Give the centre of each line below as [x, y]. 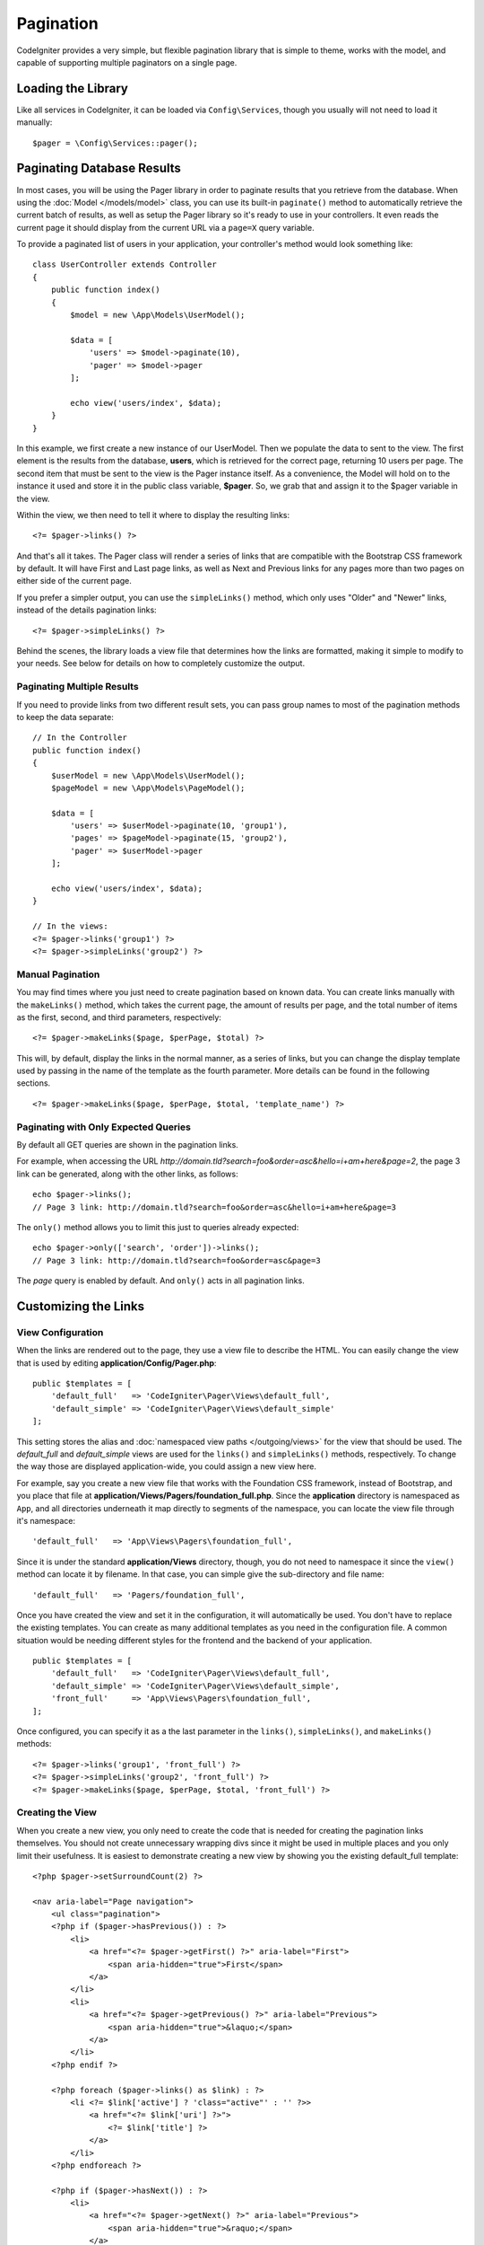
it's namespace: [46, 1520]
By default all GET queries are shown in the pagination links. [128, 1145]
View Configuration [60, 1332]
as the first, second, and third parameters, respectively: [119, 1017]
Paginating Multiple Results [78, 687]
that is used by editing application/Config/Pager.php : [117, 1363]
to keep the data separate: [65, 717]
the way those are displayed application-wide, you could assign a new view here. [167, 1466]
